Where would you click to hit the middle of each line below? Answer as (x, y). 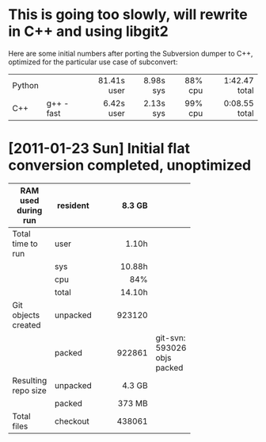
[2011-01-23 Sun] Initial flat (99, 149)
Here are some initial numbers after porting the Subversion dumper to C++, (131, 53)
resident (73, 206)
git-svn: (171, 337)
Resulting (30, 380)
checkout (72, 421)
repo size (30, 390)
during (30, 210)
